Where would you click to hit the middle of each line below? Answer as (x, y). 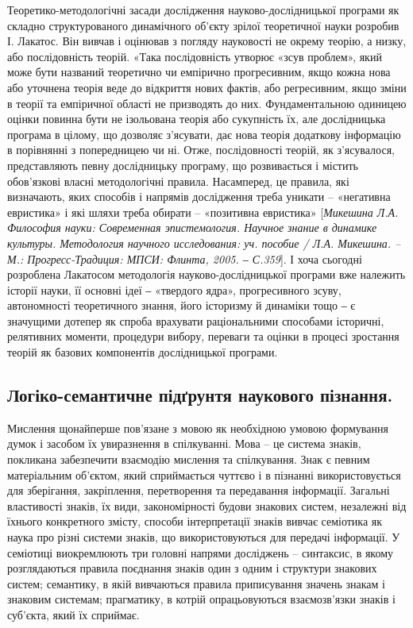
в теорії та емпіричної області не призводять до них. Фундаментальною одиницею (207, 103)
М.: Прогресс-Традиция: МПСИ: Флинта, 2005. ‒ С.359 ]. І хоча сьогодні (185, 258)
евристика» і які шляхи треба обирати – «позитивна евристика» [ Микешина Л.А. (203, 212)
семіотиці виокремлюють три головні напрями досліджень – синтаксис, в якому (201, 552)
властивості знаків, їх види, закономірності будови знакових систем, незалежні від (207, 505)
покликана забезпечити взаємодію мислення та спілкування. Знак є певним (189, 459)
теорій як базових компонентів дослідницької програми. (143, 352)
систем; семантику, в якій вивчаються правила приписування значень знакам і (196, 583)
